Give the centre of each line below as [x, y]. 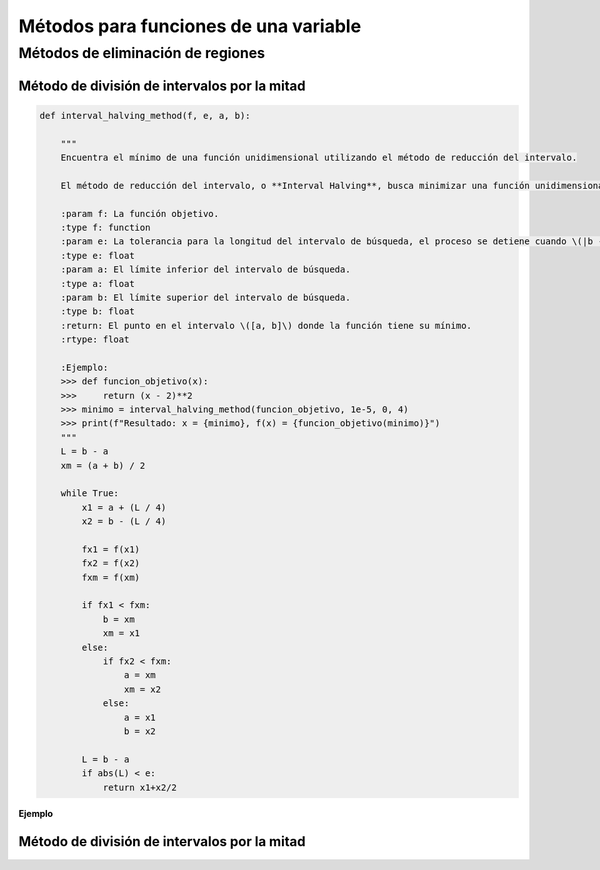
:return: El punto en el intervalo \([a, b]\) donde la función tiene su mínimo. [266, 325]
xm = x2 [142, 689]
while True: [90, 493]
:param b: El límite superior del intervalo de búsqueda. [205, 297]
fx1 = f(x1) [110, 549]
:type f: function [105, 227]
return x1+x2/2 [139, 787]
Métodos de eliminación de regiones [141, 53]
